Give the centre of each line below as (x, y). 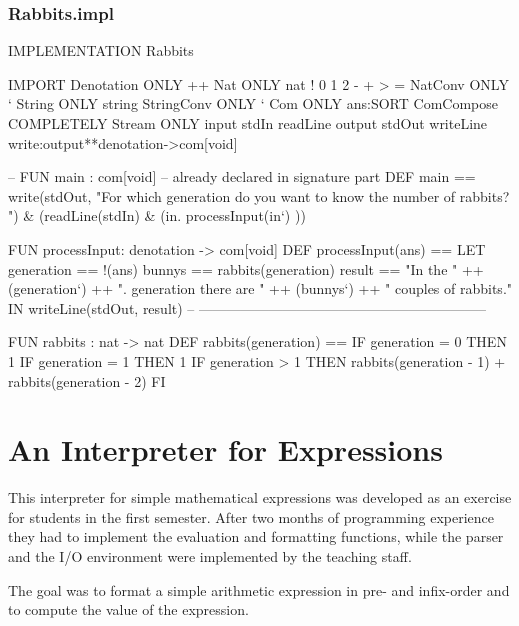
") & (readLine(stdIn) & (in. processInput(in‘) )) (157, 215)
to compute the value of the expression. (128, 609)
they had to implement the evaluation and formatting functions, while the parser (256, 536)
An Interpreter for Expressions (225, 449)
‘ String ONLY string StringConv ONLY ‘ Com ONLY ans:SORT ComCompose (253, 103)
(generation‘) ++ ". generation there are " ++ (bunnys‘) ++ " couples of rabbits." (260, 288)
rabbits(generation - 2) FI (87, 380)
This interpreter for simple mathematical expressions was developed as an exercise (260, 497)
